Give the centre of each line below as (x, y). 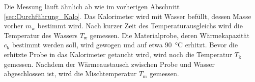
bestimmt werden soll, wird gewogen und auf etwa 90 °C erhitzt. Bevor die (125, 45)
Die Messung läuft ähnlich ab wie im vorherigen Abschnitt (92, 6)
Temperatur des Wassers (41, 35)
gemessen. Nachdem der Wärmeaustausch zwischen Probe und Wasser (110, 64)
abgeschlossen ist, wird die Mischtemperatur (70, 73)
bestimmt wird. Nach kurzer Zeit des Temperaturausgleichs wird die (140, 26)
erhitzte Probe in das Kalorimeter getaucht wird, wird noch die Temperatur (118, 54)
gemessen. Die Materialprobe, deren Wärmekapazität (170, 35)
